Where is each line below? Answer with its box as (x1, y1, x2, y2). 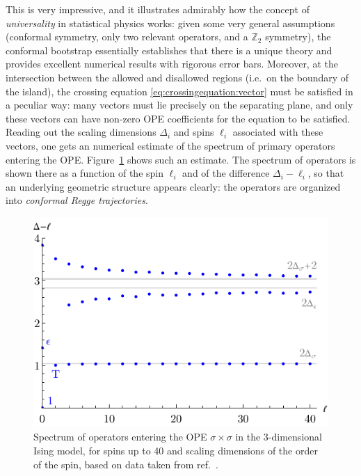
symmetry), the (265, 29, 331, 44)
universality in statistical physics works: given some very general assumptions (6, 15, 335, 30)
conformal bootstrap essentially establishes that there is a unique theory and (6, 42, 332, 57)
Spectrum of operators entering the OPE (33, 429, 207, 444)
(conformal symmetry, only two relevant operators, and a (6, 29, 248, 44)
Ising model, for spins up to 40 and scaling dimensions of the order (33, 443, 318, 458)
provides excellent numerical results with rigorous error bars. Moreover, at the (6, 56, 338, 71)
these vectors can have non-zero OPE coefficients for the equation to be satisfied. (6, 111, 351, 125)
